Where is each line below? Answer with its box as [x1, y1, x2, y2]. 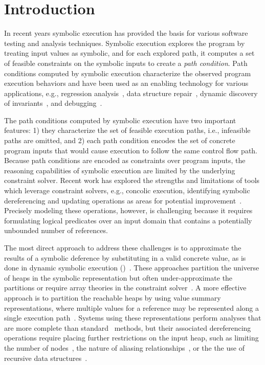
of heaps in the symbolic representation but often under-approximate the [4, 272, 233, 283]
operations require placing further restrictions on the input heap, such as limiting [4, 332, 259, 343]
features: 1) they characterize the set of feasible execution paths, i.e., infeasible [4, 125, 251, 135]
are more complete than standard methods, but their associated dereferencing [4, 322, 251, 333]
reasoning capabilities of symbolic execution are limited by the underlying [4, 165, 235, 175]
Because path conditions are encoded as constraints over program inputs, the [4, 155, 246, 166]
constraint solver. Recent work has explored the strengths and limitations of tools [4, 175, 260, 186]
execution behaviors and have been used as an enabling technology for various [4, 78, 249, 88]
